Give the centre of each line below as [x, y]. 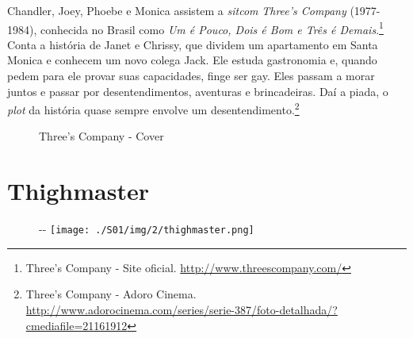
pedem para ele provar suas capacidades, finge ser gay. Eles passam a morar [191, 76]
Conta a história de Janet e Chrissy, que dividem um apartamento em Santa [193, 44]
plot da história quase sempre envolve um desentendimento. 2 [153, 108]
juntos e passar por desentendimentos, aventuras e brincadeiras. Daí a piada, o [198, 91]
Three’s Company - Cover [101, 136]
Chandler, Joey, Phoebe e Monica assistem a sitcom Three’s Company [177, 10]
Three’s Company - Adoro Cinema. [111, 294]
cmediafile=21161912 [76, 325]
